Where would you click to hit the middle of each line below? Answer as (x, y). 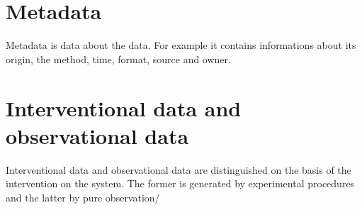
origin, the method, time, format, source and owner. (118, 59)
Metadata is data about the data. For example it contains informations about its (181, 45)
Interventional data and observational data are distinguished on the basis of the (179, 169)
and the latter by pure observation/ (83, 197)
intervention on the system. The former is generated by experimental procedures (180, 183)
